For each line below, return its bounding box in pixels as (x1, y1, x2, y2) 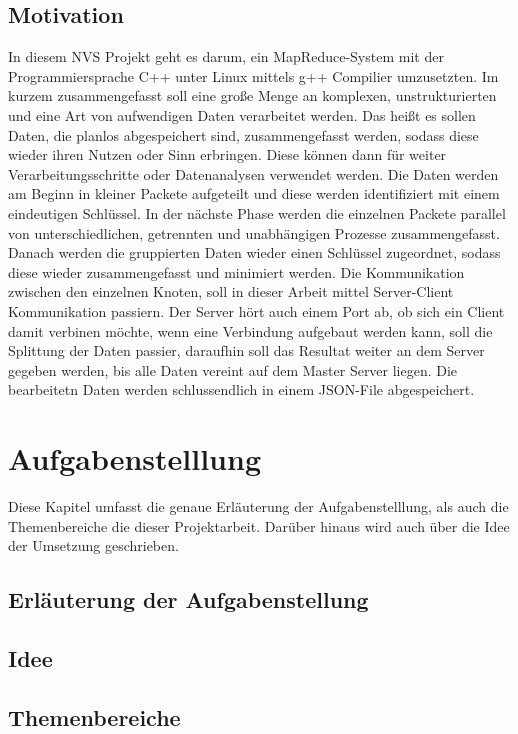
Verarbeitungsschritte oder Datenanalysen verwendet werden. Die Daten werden (8, 163, 499, 184)
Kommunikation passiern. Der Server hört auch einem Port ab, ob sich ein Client (8, 300, 505, 321)
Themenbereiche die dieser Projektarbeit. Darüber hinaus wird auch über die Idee (8, 515, 510, 536)
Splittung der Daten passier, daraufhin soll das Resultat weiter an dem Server (8, 340, 485, 361)
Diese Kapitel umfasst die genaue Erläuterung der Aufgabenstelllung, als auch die (8, 496, 509, 517)
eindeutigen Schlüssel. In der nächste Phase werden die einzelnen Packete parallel (8, 202, 506, 223)
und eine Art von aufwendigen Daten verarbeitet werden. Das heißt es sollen (8, 104, 476, 125)
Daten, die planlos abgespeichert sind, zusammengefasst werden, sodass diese (8, 124, 479, 145)
